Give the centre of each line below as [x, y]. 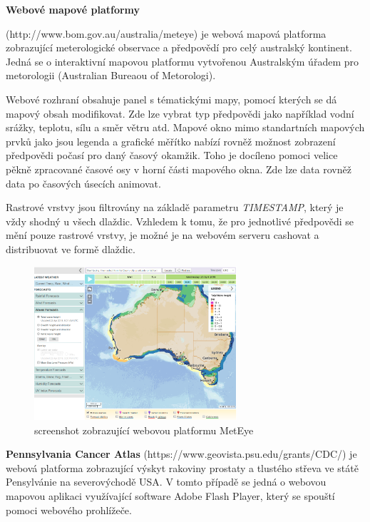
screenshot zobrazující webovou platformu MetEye [144, 430]
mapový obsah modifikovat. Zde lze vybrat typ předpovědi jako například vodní [180, 113]
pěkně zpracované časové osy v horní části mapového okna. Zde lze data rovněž [179, 169]
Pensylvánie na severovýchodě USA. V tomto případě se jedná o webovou [166, 482]
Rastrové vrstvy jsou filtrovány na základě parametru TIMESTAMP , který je [175, 207]
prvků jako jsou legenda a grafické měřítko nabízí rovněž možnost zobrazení [171, 141]
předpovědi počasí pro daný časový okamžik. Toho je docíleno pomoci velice [172, 155]
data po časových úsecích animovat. [83, 183]
